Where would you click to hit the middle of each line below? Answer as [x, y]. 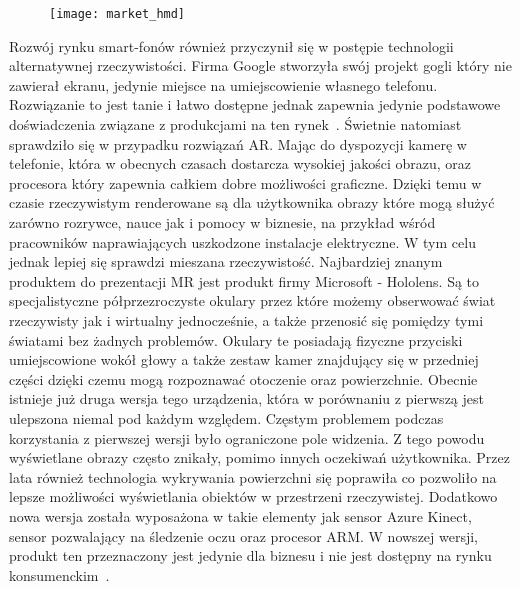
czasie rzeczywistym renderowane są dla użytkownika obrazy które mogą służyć [252, 202]
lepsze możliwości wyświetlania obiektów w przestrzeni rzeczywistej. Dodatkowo [253, 496]
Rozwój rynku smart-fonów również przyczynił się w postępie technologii [231, 45]
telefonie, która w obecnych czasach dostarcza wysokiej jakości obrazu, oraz [240, 163]
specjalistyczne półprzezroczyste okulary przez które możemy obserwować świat [252, 300]
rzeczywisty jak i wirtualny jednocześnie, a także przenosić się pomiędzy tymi [246, 319]
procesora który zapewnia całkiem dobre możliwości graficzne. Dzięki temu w [245, 182]
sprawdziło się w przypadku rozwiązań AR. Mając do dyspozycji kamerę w [238, 143]
